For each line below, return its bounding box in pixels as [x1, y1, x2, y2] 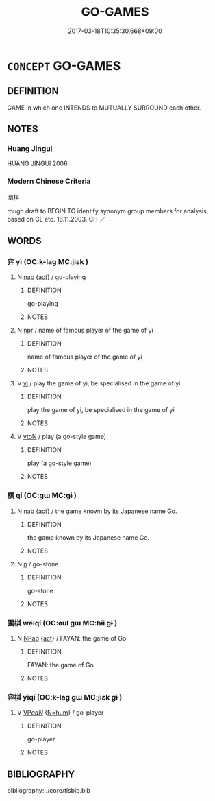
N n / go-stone [16, 560, 59, 568]
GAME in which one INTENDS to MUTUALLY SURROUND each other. [7, 104, 201, 112]
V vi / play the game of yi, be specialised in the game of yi [16, 379, 181, 387]
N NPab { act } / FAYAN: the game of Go [16, 634, 127, 643]
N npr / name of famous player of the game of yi [16, 326, 154, 335]
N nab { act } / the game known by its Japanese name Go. [16, 507, 177, 515]
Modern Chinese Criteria [7, 176, 91, 186]
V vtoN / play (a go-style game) [16, 433, 107, 441]
